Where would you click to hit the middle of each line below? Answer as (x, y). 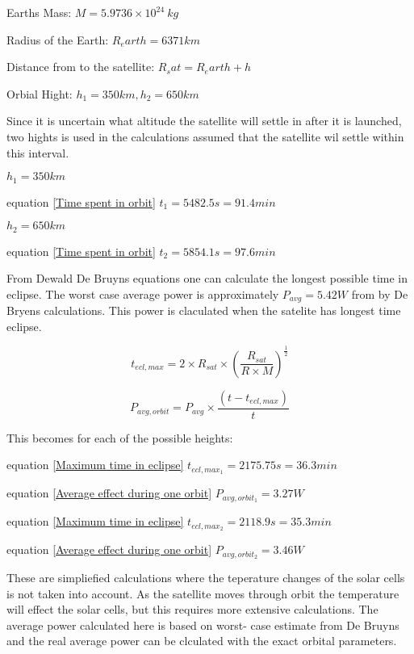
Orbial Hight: (40, 93)
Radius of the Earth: (58, 39)
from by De (380, 293)
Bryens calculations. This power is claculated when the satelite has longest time (204, 310)
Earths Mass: (39, 12)
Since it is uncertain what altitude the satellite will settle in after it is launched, (204, 121)
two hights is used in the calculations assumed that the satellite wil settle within (205, 136)
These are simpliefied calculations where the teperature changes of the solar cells (206, 577)
